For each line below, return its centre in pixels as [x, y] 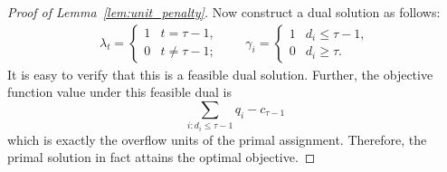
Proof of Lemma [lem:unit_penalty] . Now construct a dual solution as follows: [224, 12]
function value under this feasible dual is [120, 92]
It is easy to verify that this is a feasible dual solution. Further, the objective [220, 74]
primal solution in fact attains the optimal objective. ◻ [162, 157]
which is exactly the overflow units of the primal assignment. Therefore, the [217, 139]
